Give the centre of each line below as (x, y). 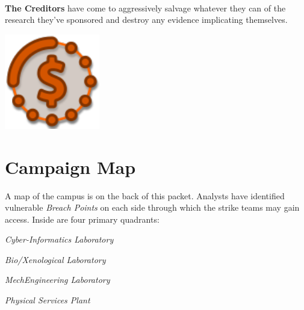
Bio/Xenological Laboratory (55, 259)
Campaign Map (70, 166)
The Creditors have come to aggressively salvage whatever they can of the (145, 8)
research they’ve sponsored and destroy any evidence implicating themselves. (146, 20)
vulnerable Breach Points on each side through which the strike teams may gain (152, 207)
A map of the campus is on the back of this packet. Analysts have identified (145, 195)
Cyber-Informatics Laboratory (59, 239)
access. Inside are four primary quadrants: (82, 219)
